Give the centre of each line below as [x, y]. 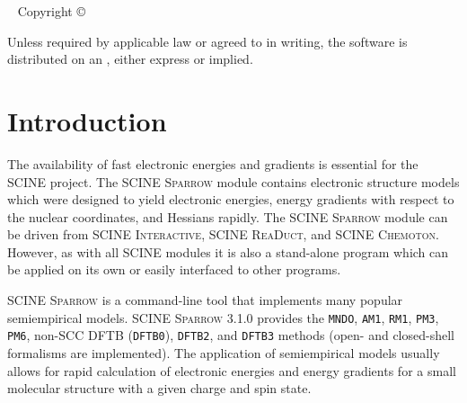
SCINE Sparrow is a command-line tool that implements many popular [205, 300]
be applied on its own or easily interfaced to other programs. [174, 269]
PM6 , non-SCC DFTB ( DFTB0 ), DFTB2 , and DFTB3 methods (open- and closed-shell [231, 335]
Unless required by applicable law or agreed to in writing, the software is [207, 41]
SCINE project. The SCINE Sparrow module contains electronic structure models [233, 181]
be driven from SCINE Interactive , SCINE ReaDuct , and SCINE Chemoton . [223, 234]
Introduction [87, 120]
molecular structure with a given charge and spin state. [159, 388]
